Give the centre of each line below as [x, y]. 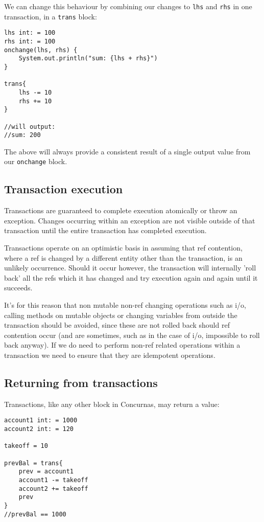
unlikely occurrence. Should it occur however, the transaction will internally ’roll [130, 268]
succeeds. [18, 288]
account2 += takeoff [53, 489]
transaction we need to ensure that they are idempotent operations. [110, 355]
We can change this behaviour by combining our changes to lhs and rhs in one [128, 6]
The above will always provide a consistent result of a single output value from [127, 151]
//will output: [30, 127]
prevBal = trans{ [33, 463]
